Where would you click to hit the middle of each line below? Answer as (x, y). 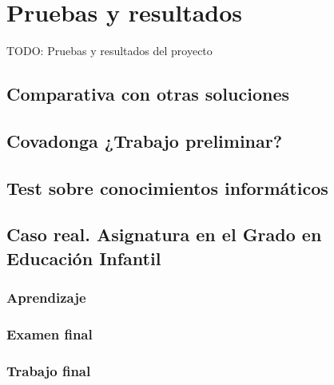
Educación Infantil (84, 258)
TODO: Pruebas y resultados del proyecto (109, 51)
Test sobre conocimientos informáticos (167, 187)
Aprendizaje (46, 298)
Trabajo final (49, 370)
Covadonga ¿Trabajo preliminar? (145, 140)
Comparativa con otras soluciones (148, 94)
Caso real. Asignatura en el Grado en (164, 234)
